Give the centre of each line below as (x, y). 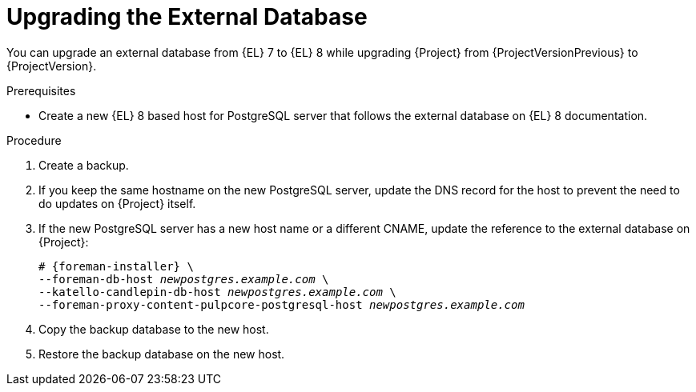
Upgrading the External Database (187, 17)
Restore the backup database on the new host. (162, 354)
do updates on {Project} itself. (117, 203)
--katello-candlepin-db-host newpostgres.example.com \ (217, 292)
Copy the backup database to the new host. (154, 329)
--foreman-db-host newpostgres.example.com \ (184, 279)
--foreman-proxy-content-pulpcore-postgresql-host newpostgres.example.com (282, 304)
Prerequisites (41, 90)
